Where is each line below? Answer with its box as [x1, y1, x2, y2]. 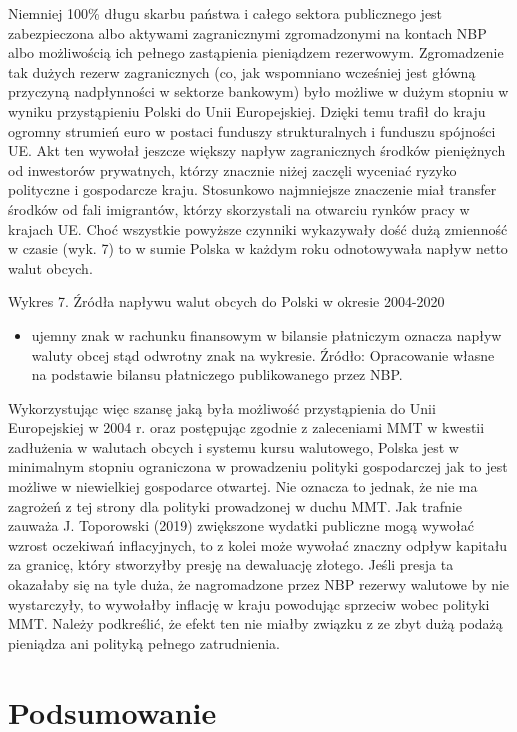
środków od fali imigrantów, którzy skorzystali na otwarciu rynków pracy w [8, 198, 470, 219]
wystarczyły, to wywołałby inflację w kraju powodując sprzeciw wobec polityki [8, 593, 490, 614]
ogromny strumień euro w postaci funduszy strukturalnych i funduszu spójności [8, 120, 496, 141]
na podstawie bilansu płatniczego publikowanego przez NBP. [31, 364, 403, 385]
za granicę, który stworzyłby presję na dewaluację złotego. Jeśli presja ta [8, 554, 454, 575]
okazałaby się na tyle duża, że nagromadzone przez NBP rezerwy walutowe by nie [8, 574, 510, 595]
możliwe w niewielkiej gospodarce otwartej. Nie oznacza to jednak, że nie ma [8, 476, 478, 497]
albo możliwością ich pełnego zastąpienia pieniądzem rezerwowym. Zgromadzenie [8, 42, 504, 63]
